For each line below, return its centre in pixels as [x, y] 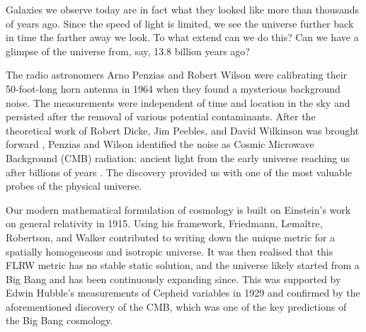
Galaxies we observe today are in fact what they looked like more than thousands [183, 9]
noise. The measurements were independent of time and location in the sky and [178, 102]
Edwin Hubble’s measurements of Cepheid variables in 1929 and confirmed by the [183, 293]
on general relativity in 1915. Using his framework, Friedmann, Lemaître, [164, 223]
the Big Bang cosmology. [59, 320]
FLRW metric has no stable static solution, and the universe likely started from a [183, 265]
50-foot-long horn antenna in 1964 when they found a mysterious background [173, 88]
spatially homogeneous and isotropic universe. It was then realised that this [170, 251]
